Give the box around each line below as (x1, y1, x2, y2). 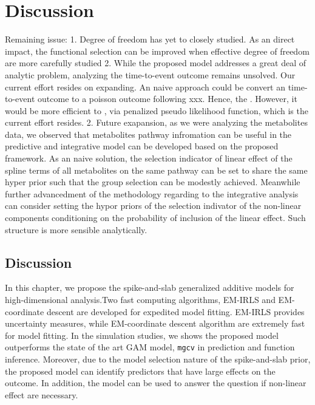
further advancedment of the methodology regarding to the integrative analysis (5, 187, 299, 200)
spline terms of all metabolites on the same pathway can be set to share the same (5, 163, 308, 176)
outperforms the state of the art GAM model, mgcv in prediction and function (5, 341, 295, 353)
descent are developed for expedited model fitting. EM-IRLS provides (46, 305, 305, 318)
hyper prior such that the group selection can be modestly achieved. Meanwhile (5, 175, 300, 188)
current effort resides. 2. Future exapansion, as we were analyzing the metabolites (5, 116, 308, 129)
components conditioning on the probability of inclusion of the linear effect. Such (5, 211, 306, 224)
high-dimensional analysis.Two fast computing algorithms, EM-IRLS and (5, 293, 276, 306)
